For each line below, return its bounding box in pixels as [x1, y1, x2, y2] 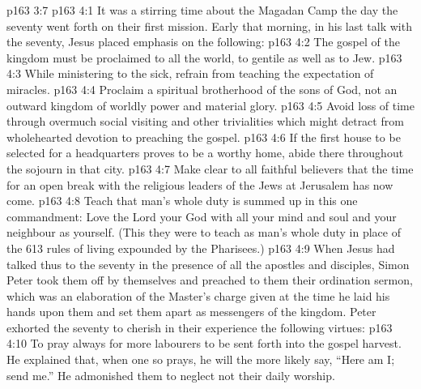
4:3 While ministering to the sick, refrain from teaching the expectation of [6, 65, 374, 82]
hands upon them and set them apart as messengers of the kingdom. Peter [6, 303, 376, 320]
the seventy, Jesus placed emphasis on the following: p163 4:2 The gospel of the [6, 33, 400, 50]
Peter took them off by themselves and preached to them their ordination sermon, [6, 271, 413, 289]
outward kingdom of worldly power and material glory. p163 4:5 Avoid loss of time [6, 96, 415, 113]
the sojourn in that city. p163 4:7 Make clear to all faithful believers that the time [6, 160, 414, 177]
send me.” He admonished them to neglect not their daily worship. [6, 366, 335, 383]
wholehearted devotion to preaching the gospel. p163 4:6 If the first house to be [6, 128, 401, 145]
